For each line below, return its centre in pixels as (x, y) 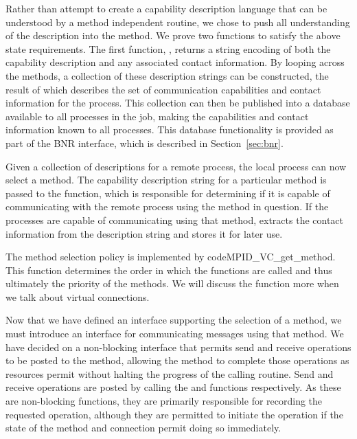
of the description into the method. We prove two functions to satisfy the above (173, 35)
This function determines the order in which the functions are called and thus (169, 270)
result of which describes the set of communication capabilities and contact (163, 89)
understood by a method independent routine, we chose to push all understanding (178, 22)
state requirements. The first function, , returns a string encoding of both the (168, 48)
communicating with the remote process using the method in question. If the (167, 206)
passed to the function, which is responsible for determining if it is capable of (168, 193)
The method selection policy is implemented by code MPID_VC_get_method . (171, 257)
